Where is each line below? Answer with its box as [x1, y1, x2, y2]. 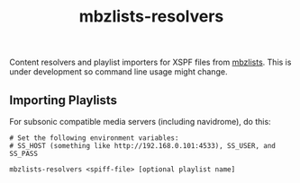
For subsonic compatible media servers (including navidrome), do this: [9, 117, 272, 126]
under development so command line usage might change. [9, 66, 228, 77]
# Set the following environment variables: [9, 134, 179, 143]
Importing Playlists [9, 92, 118, 108]
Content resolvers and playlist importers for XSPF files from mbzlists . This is [9, 57, 292, 68]
